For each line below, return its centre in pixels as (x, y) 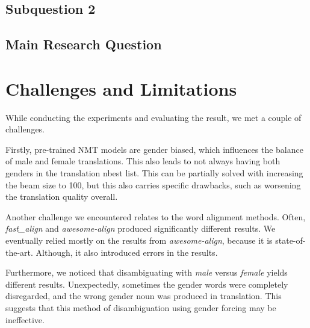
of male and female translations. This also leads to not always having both (143, 161)
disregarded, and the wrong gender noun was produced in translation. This (144, 296)
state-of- (290, 240)
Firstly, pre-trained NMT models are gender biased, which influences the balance (154, 149)
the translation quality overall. (62, 196)
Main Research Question (84, 44)
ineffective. (25, 319)
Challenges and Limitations (121, 88)
